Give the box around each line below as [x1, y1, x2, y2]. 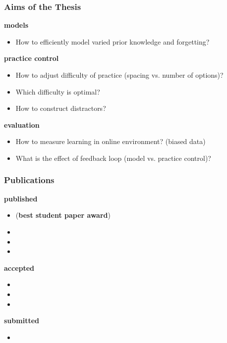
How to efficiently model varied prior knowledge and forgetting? [15, 36, 210, 47]
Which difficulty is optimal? [15, 86, 100, 97]
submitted [4, 315, 39, 326]
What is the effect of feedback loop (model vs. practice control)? [15, 152, 211, 163]
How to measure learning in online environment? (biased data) [15, 136, 206, 147]
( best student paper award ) [15, 210, 111, 220]
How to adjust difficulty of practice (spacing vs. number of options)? [15, 70, 224, 80]
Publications [4, 174, 55, 186]
